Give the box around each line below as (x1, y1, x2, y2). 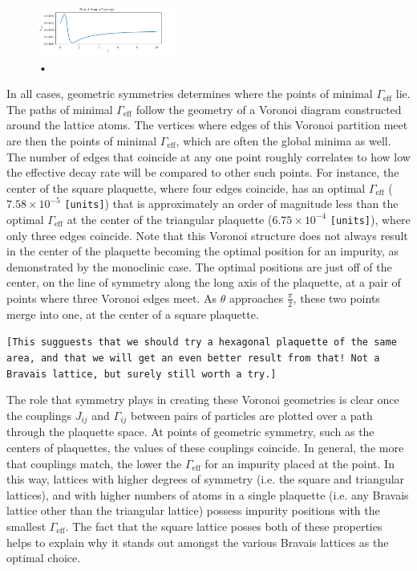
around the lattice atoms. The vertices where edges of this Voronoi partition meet (6, 116, 408, 133)
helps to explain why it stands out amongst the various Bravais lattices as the (6, 533, 389, 550)
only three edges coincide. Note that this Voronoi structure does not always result (6, 226, 408, 243)
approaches (229, 289, 284, 306)
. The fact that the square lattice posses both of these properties (65, 517, 383, 534)
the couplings (6, 406, 71, 423)
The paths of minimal (6, 100, 113, 117)
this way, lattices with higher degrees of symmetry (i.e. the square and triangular (6, 471, 405, 487)
